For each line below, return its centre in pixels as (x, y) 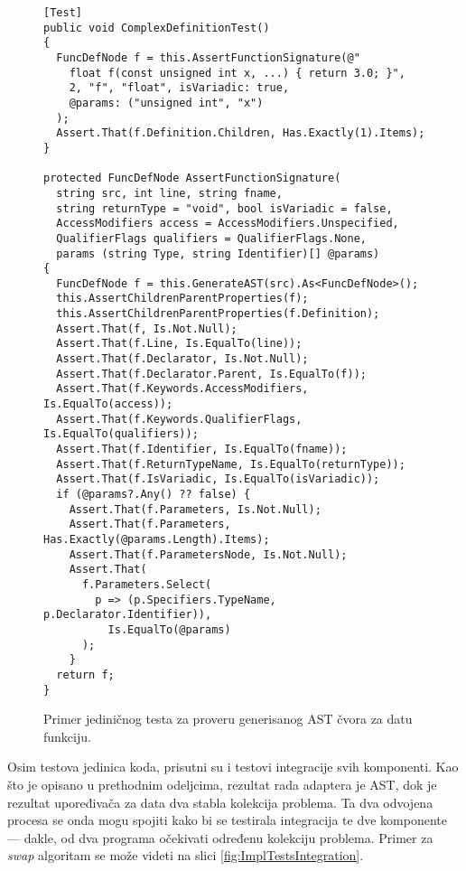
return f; (85, 674)
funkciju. (67, 736)
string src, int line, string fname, (169, 193)
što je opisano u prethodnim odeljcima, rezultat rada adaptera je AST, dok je (222, 784)
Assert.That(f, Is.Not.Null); (147, 328)
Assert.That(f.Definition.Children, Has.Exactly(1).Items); (241, 133)
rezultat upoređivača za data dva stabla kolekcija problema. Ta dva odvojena (220, 802)
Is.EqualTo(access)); (108, 404)
